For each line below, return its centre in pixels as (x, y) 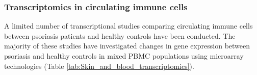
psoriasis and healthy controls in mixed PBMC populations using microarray (124, 56)
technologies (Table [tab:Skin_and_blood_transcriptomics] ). (99, 66)
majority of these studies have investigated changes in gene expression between (127, 46)
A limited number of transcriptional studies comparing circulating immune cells (128, 26)
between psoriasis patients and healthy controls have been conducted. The (120, 35)
